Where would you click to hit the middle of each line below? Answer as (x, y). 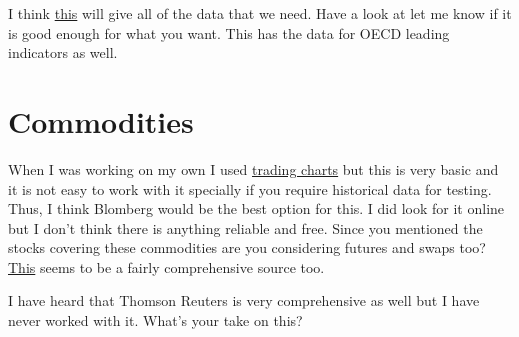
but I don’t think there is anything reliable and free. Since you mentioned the (245, 227)
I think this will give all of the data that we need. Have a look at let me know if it (260, 13)
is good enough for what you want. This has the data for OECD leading (229, 32)
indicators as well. (63, 52)
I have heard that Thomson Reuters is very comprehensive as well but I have (244, 300)
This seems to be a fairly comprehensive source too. (166, 266)
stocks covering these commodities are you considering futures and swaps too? (247, 247)
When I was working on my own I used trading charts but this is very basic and (253, 168)
